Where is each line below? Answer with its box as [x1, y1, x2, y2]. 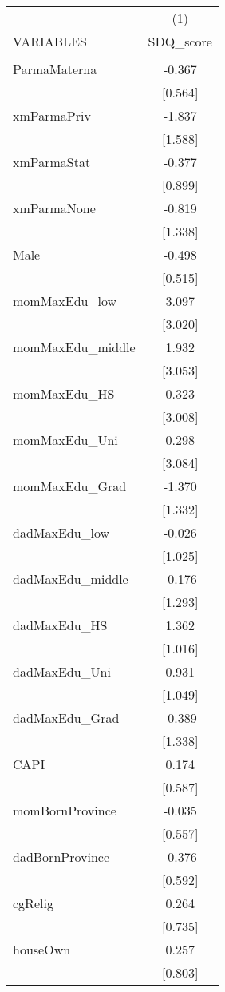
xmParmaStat [13, 153, 91, 171]
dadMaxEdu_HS [13, 616, 108, 634]
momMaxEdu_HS [13, 384, 115, 403]
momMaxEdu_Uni [13, 431, 118, 449]
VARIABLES [13, 32, 87, 50]
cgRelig [13, 894, 53, 912]
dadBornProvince [13, 847, 110, 866]
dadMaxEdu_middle [13, 569, 128, 588]
